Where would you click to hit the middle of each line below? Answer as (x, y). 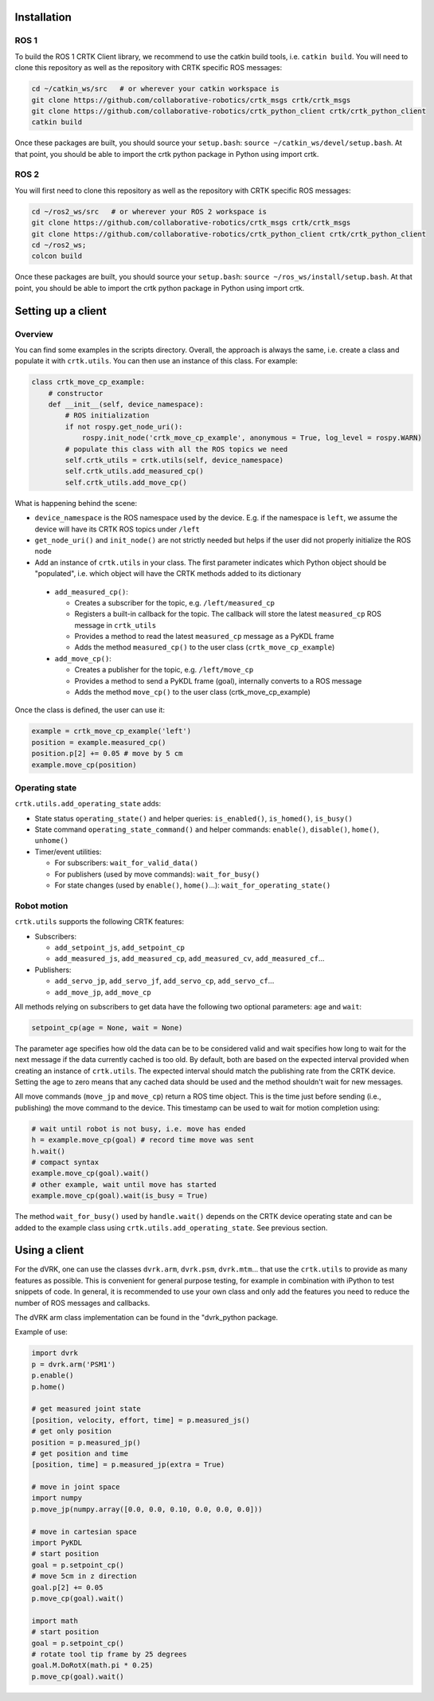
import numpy (57, 1498)
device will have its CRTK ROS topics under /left (117, 529)
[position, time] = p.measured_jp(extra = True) (128, 1465)
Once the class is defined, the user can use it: (90, 710)
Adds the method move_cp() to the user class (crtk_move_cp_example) (192, 692)
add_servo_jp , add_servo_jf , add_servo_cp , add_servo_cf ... (164, 981)
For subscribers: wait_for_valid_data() (127, 863)
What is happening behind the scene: (76, 503)
